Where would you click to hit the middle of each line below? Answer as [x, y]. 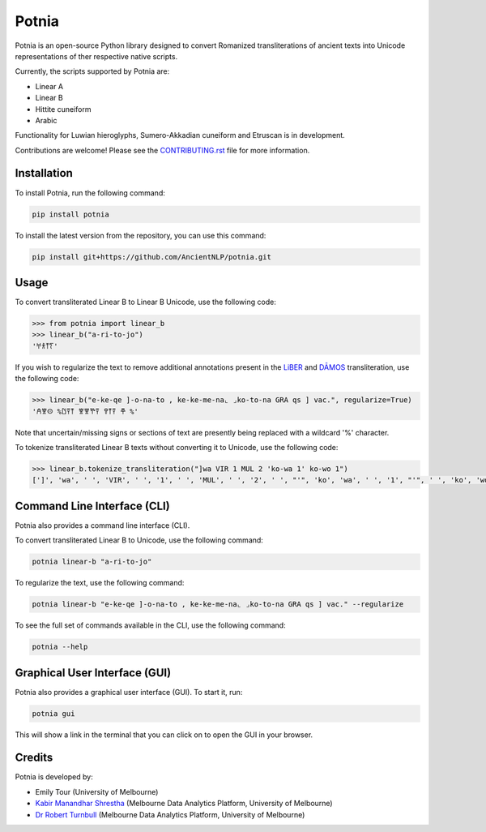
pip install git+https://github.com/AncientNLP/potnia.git [151, 257]
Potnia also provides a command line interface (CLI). [102, 525]
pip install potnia [70, 214]
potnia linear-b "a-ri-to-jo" [92, 562]
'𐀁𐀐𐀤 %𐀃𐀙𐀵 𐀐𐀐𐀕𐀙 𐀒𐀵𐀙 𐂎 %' [85, 411]
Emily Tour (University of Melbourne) [97, 791]
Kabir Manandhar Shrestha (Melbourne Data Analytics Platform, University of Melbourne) [184, 804]
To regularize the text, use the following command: [100, 583]
